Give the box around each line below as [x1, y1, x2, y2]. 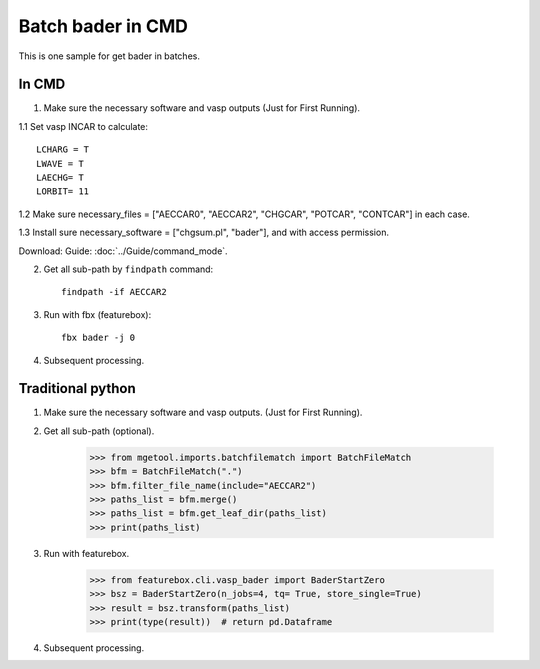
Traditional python [18, 380, 137, 397]
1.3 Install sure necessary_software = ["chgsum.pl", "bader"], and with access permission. [18, 226, 390, 239]
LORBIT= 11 [36, 186, 90, 197]
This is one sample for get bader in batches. [18, 50, 200, 62]
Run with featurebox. [43, 547, 130, 559]
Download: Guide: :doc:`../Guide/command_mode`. [18, 245, 229, 257]
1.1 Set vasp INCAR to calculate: [18, 120, 149, 132]
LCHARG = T [36, 144, 90, 155]
